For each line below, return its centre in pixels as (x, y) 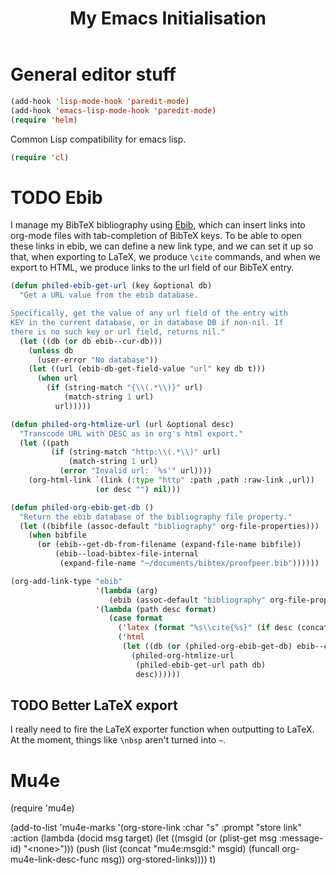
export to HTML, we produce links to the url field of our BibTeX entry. (152, 268)
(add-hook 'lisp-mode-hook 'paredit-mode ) (100, 101)
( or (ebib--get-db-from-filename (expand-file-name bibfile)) (169, 545)
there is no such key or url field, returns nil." (118, 332)
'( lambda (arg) (127, 590)
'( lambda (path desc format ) (156, 609)
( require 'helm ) (44, 120)
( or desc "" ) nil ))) (138, 489)
